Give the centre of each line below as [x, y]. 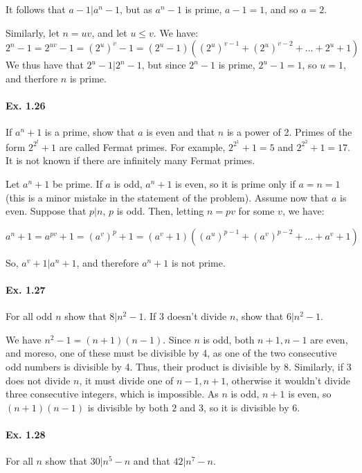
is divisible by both [128, 407]
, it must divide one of [126, 380]
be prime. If [77, 184]
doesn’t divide [197, 316]
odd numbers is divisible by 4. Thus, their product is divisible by [143, 366]
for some [256, 211]
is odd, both [229, 339]
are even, [329, 339]
